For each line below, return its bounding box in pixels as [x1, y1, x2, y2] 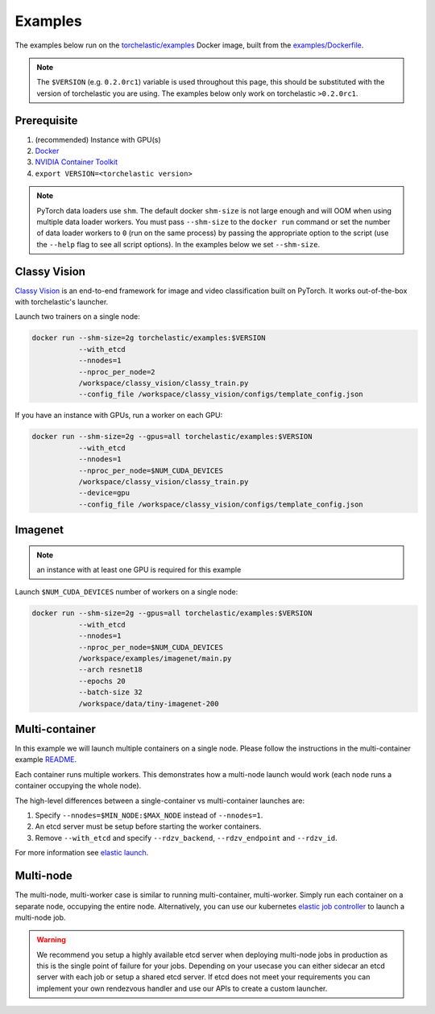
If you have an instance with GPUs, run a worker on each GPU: [14, 411, 223, 420]
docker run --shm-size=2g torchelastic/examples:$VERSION [31, 333, 266, 342]
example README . [14, 755, 77, 764]
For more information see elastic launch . [14, 848, 149, 858]
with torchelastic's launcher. [14, 297, 109, 307]
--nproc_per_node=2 [78, 367, 156, 376]
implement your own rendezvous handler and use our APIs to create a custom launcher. [36, 983, 328, 993]
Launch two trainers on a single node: [14, 312, 140, 321]
